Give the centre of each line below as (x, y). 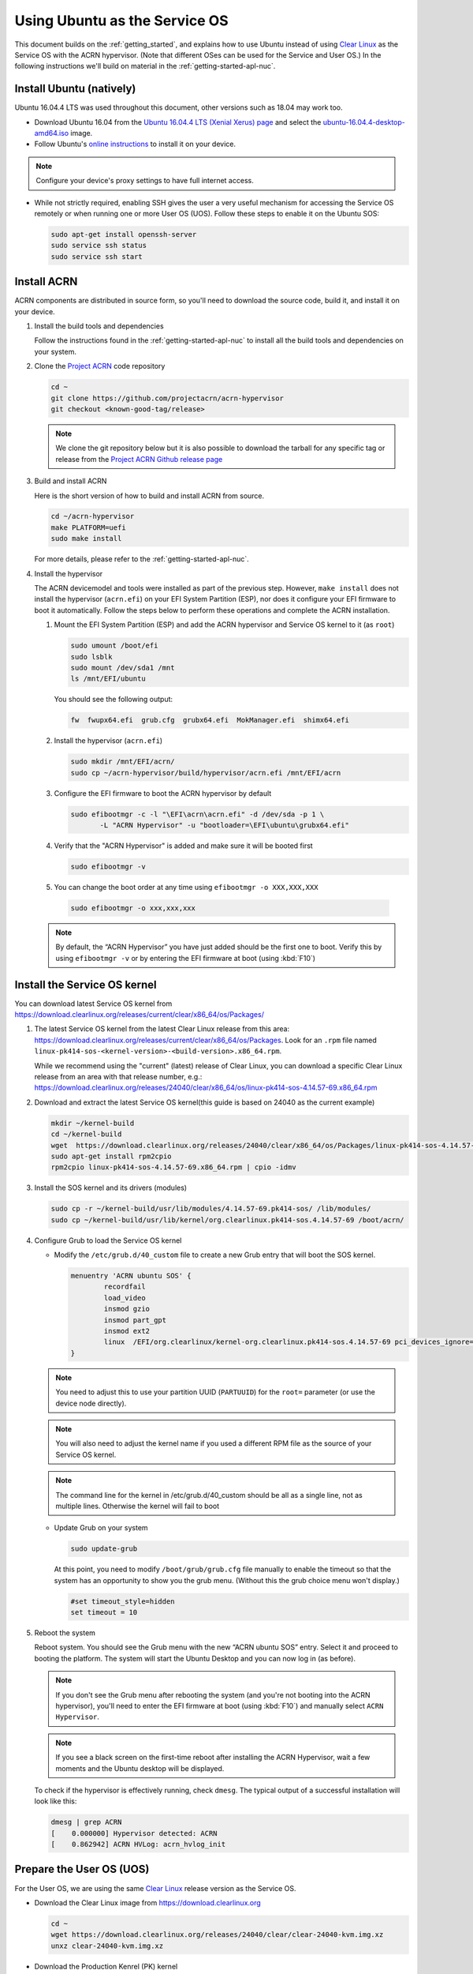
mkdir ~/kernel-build (93, 1123)
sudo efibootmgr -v (108, 867)
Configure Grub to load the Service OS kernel (108, 1240)
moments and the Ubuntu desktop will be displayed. (140, 1768)
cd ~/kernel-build (86, 1134)
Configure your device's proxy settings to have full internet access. (145, 181)
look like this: (56, 1801)
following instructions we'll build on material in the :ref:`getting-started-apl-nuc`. (145, 66)
